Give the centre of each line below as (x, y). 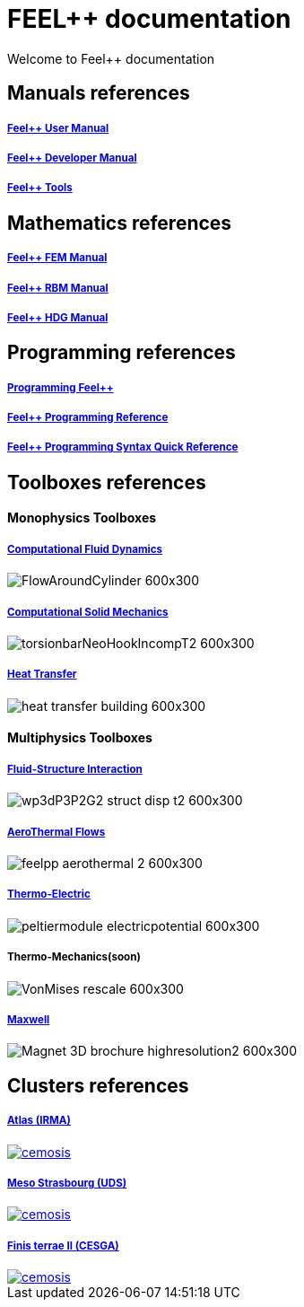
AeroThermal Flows (56, 832)
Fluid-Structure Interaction (75, 769)
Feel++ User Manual (58, 128)
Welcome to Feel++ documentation (111, 58)
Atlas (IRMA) (39, 1121)
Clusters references (98, 1085)
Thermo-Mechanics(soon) (74, 957)
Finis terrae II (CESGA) (63, 1246)
